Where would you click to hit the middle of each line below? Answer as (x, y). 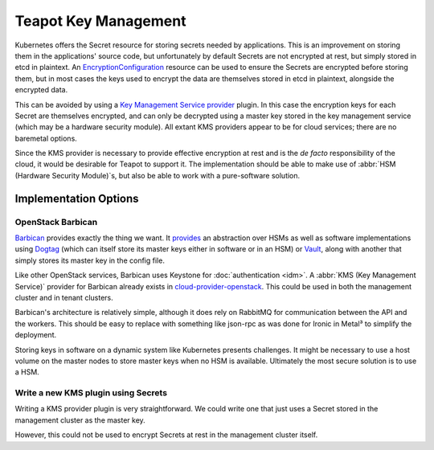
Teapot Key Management (100, 21)
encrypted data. (41, 90)
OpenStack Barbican (56, 222)
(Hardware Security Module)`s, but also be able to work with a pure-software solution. (158, 175)
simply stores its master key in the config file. (90, 260)
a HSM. (27, 372)
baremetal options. (46, 138)
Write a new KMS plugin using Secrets (91, 393)
